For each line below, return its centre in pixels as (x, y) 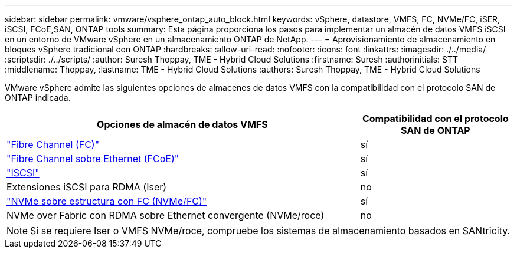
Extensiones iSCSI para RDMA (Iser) (87, 187)
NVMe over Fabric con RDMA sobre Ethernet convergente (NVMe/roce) (166, 215)
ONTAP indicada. (38, 98)
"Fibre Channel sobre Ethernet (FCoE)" (93, 159)
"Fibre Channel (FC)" (53, 144)
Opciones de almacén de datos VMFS (182, 124)
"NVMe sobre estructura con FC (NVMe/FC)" (107, 201)
